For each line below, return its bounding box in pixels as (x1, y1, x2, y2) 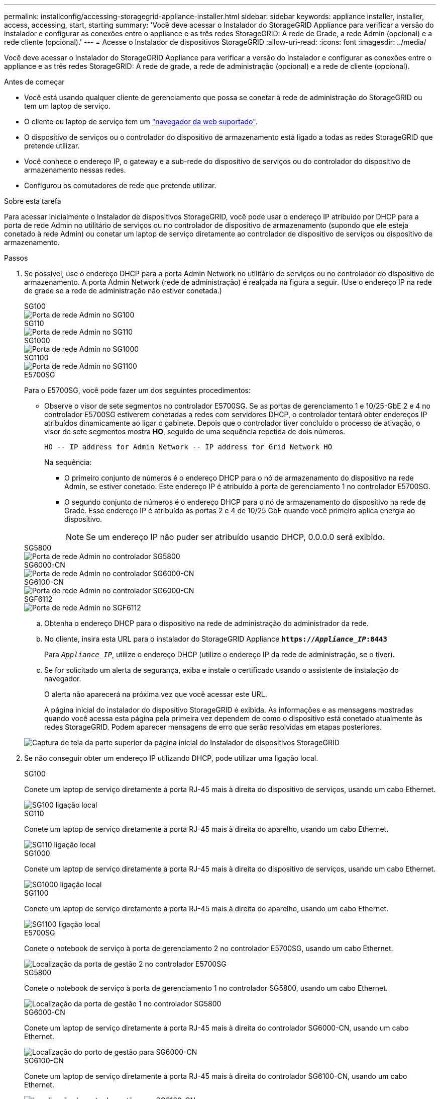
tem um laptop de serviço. (24, 102, 111, 110)
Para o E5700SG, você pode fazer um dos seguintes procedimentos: (24, 386, 251, 395)
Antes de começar (4, 77, 65, 86)
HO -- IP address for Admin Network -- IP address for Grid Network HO (44, 443, 333, 451)
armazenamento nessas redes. (24, 166, 126, 174)
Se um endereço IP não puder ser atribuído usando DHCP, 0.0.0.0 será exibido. (86, 532, 385, 542)
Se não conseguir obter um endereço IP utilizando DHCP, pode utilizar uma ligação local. (24, 754, 318, 762)
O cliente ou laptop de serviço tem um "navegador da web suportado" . (24, 117, 258, 126)
